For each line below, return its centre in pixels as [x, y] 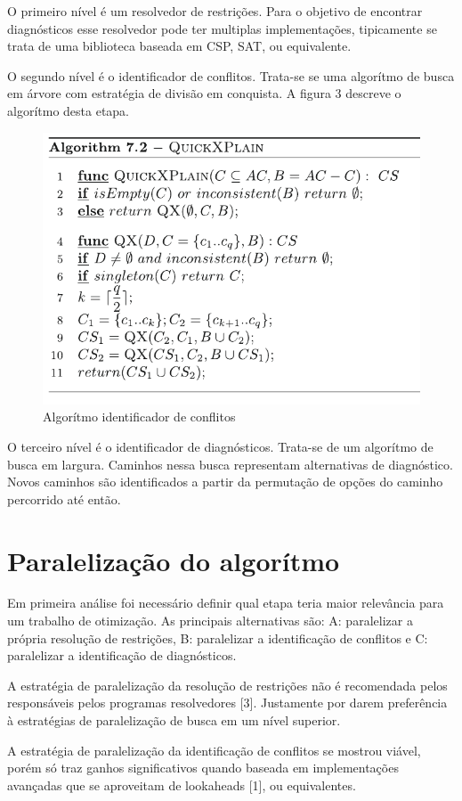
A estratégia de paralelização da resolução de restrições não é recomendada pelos [227, 685]
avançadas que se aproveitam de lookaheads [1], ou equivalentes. [182, 785]
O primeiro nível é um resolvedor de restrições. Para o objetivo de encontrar [215, 11]
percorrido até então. [64, 499]
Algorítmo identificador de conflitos [139, 417]
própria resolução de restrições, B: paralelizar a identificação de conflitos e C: [218, 638]
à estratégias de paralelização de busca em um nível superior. [174, 720]
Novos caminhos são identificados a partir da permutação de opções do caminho [225, 482]
